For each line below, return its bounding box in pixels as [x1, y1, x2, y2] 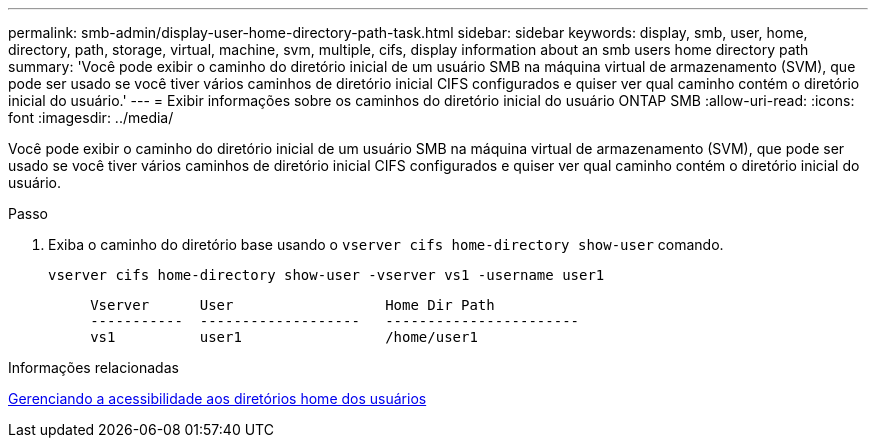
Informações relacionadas [8, 359, 179, 376]
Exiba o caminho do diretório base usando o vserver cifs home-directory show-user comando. [48, 236, 724, 253]
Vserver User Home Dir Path [90, 297, 495, 313]
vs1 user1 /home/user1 [90, 329, 478, 345]
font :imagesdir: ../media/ [8, 109, 174, 126]
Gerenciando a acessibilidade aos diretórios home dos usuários [8, 390, 427, 407]
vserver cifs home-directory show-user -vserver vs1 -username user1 [48, 267, 605, 283]
